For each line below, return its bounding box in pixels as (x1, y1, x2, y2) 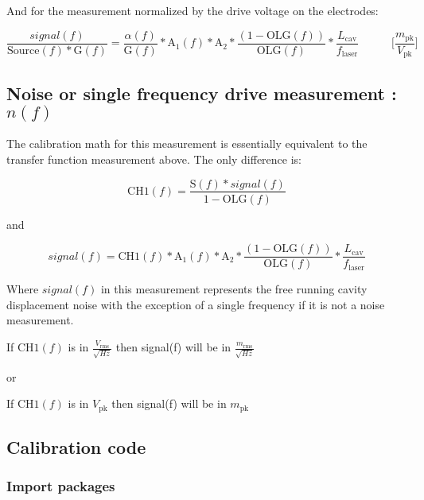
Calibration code (6, 435, 146, 459)
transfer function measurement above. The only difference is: (6, 150, 301, 167)
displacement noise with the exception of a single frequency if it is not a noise (6, 296, 385, 312)
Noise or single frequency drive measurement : (6, 80, 397, 105)
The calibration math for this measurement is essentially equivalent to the (6, 135, 368, 152)
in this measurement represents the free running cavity (100, 281, 368, 297)
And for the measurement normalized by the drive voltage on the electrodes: (6, 2, 379, 18)
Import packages (6, 476, 115, 496)
